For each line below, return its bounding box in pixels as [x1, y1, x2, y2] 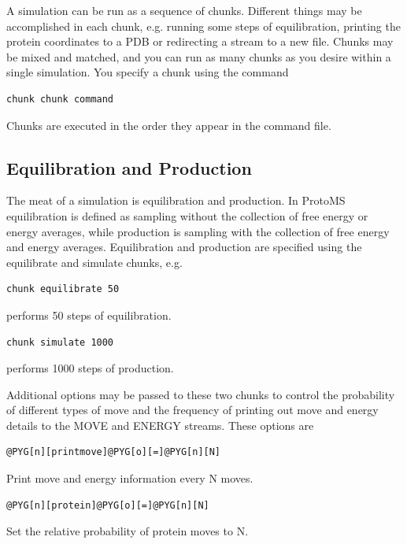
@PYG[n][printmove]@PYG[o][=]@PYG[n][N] [6, 446, 221, 458]
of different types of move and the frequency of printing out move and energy [6, 402, 379, 418]
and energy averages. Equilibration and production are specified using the [6, 239, 362, 255]
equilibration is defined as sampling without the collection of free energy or [6, 207, 368, 224]
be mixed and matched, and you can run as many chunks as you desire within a [6, 48, 391, 65]
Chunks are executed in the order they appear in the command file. [6, 117, 331, 133]
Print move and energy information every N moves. [6, 470, 253, 487]
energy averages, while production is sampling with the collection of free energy [6, 223, 390, 239]
